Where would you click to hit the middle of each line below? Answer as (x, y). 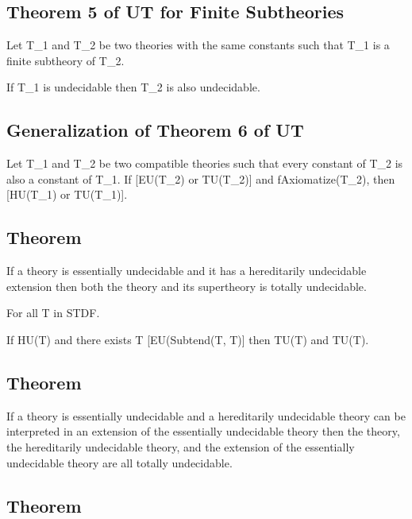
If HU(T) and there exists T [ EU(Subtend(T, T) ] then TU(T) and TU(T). (188, 339)
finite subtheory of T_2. (65, 60)
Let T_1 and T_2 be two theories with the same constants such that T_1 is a (198, 45)
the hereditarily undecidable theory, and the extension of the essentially (181, 446)
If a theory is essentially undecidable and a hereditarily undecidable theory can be (206, 415)
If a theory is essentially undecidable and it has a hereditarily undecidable (187, 271)
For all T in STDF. (53, 313)
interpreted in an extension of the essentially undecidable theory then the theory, (203, 431)
